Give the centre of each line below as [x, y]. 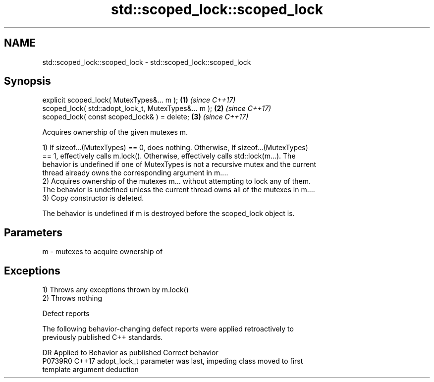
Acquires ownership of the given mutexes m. [115, 132]
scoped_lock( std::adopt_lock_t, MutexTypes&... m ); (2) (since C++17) [157, 109]
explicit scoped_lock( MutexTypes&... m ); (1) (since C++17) [139, 100]
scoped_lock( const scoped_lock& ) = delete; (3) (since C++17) [145, 117]
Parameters [33, 232]
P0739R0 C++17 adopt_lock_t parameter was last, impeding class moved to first [173, 361]
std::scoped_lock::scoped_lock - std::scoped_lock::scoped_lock [147, 62]
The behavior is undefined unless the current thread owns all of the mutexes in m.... [179, 190]
